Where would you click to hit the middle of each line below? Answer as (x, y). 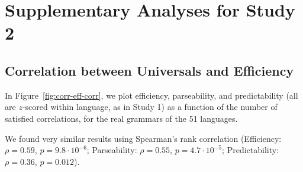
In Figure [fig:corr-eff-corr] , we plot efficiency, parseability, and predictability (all (151, 95)
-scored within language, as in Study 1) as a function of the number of (150, 107)
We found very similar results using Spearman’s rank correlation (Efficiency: (143, 138)
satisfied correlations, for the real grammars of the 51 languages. (121, 118)
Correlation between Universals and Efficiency (149, 70)
